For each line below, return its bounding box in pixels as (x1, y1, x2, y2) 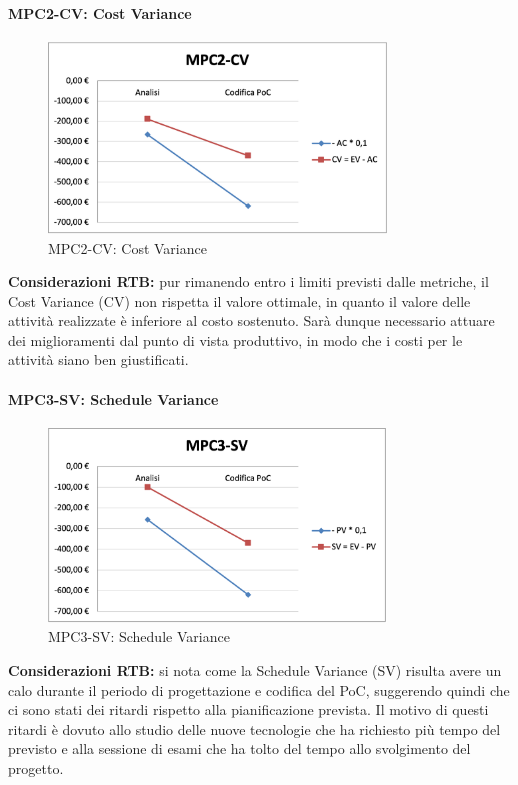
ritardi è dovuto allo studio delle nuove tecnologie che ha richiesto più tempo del (8, 718, 501, 739)
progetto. (8, 757, 64, 778)
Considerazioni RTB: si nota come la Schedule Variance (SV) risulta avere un (8, 660, 502, 680)
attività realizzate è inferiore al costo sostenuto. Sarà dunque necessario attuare (8, 310, 495, 331)
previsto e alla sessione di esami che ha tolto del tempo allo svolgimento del (8, 738, 471, 759)
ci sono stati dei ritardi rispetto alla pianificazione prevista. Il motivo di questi (8, 699, 489, 720)
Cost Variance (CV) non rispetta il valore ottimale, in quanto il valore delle (8, 290, 471, 311)
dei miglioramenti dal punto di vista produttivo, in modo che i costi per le (8, 329, 463, 350)
